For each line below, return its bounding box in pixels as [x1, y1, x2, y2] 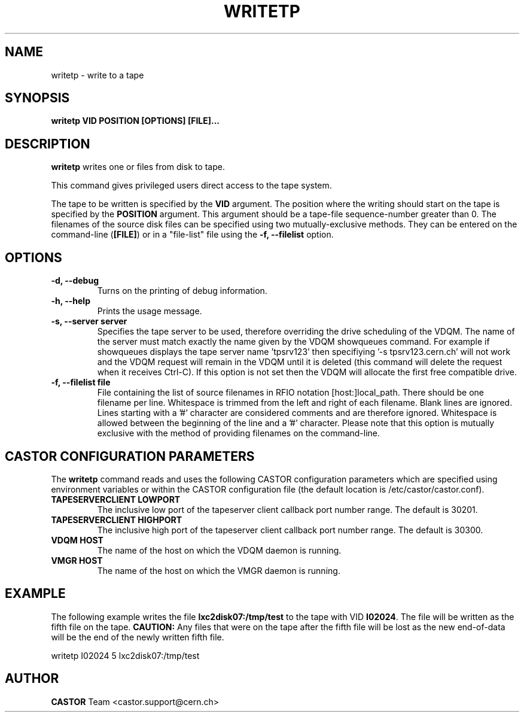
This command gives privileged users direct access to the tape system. [51, 180, 332, 191]
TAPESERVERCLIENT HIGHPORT [51, 514, 182, 525]
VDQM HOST [51, 534, 103, 545]
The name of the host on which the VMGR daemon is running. [97, 565, 340, 576]
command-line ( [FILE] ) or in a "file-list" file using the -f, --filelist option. [51, 229, 334, 240]
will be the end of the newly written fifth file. [51, 631, 224, 642]
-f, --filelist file [51, 377, 111, 388]
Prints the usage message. [97, 306, 202, 317]
